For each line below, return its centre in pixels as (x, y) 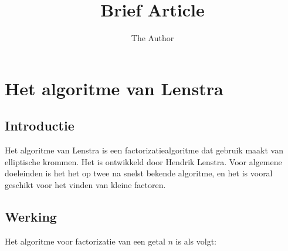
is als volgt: (196, 241)
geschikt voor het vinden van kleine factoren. (85, 184)
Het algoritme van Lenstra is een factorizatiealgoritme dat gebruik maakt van (144, 150)
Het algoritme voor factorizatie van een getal (85, 241)
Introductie (40, 125)
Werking (31, 216)
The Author (153, 38)
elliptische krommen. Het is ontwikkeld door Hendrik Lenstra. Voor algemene (143, 161)
